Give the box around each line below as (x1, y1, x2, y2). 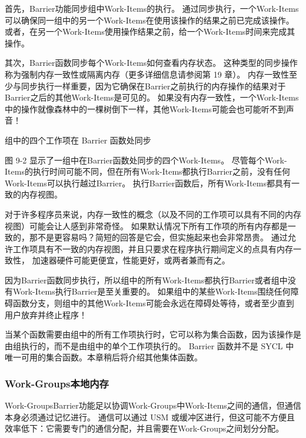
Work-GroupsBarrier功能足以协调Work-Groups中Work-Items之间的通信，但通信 (5, 399, 301, 412)
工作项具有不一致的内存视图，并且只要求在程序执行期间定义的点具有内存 (12, 242, 293, 255)
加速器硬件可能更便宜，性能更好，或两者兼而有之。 (32, 254, 230, 266)
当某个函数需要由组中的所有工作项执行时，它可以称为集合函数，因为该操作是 (5, 328, 301, 340)
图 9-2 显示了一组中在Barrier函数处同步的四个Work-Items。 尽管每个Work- (5, 153, 287, 166)
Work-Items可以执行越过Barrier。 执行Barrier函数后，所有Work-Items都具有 (5, 176, 291, 189)
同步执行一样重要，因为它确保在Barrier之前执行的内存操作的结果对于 (21, 79, 286, 92)
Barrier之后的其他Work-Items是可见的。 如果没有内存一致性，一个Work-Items (5, 91, 299, 103)
